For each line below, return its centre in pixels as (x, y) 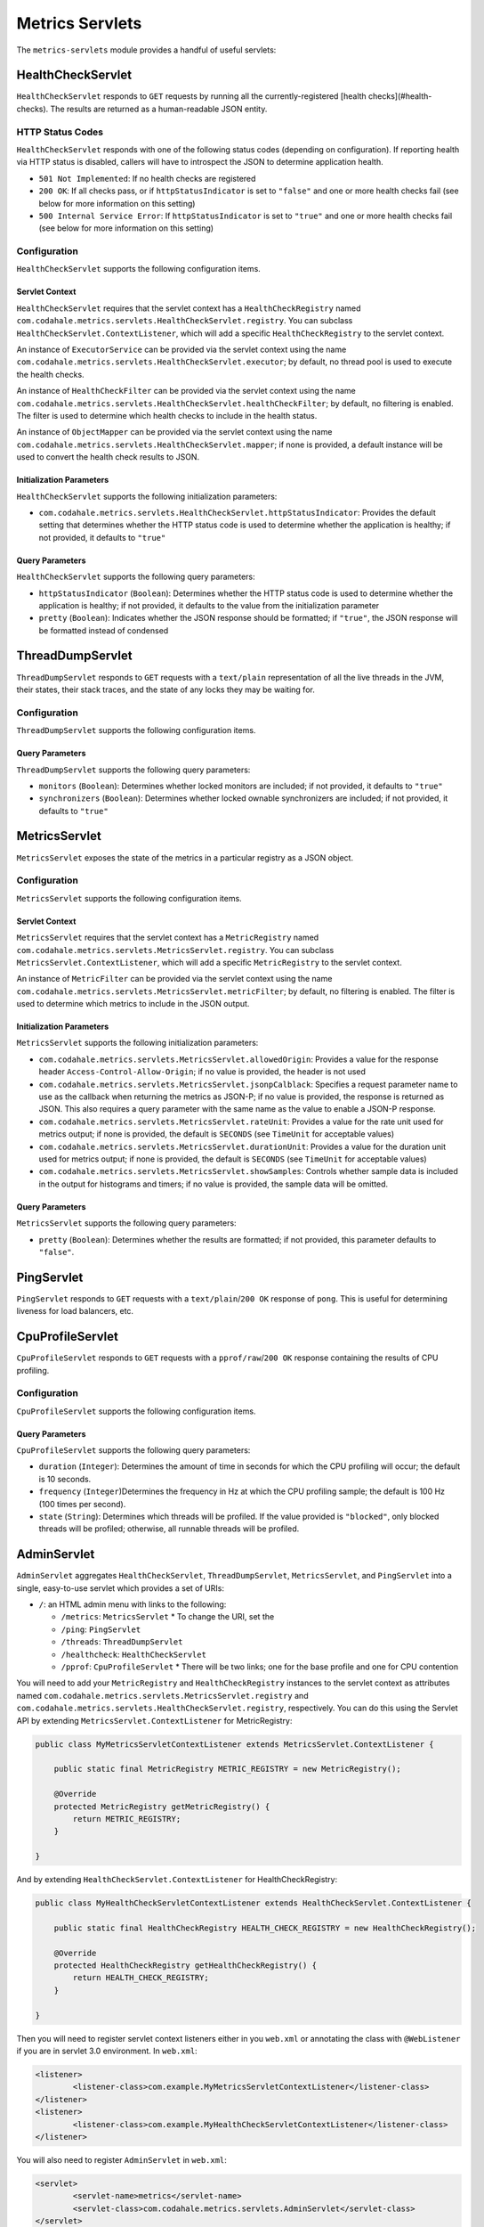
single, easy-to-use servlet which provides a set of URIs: (120, 1588)
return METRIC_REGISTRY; (127, 1819)
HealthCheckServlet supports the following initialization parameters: (147, 496)
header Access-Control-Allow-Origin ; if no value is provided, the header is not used (202, 1072)
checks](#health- (400, 96)
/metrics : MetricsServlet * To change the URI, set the (168, 1617)
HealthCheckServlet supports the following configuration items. (139, 269)
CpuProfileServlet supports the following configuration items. (136, 1411)
